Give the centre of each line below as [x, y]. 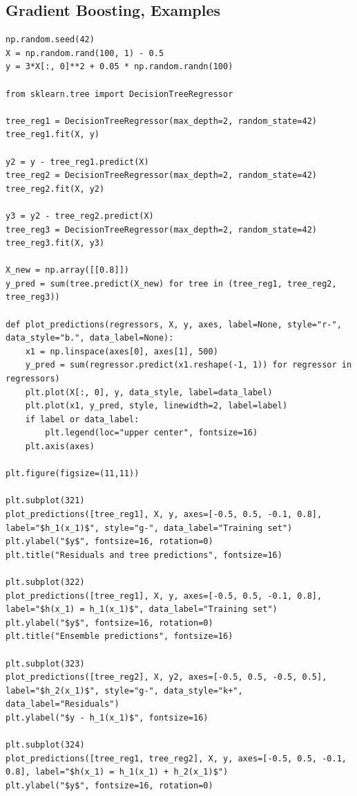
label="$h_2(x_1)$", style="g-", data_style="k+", [124, 690]
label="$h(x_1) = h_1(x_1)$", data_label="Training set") [142, 609]
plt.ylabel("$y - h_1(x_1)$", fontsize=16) [107, 717]
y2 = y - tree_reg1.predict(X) [77, 162]
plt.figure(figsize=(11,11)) [73, 474]
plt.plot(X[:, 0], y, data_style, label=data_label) [149, 392]
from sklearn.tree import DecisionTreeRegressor [119, 94]
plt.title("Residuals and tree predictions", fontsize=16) [144, 555]
